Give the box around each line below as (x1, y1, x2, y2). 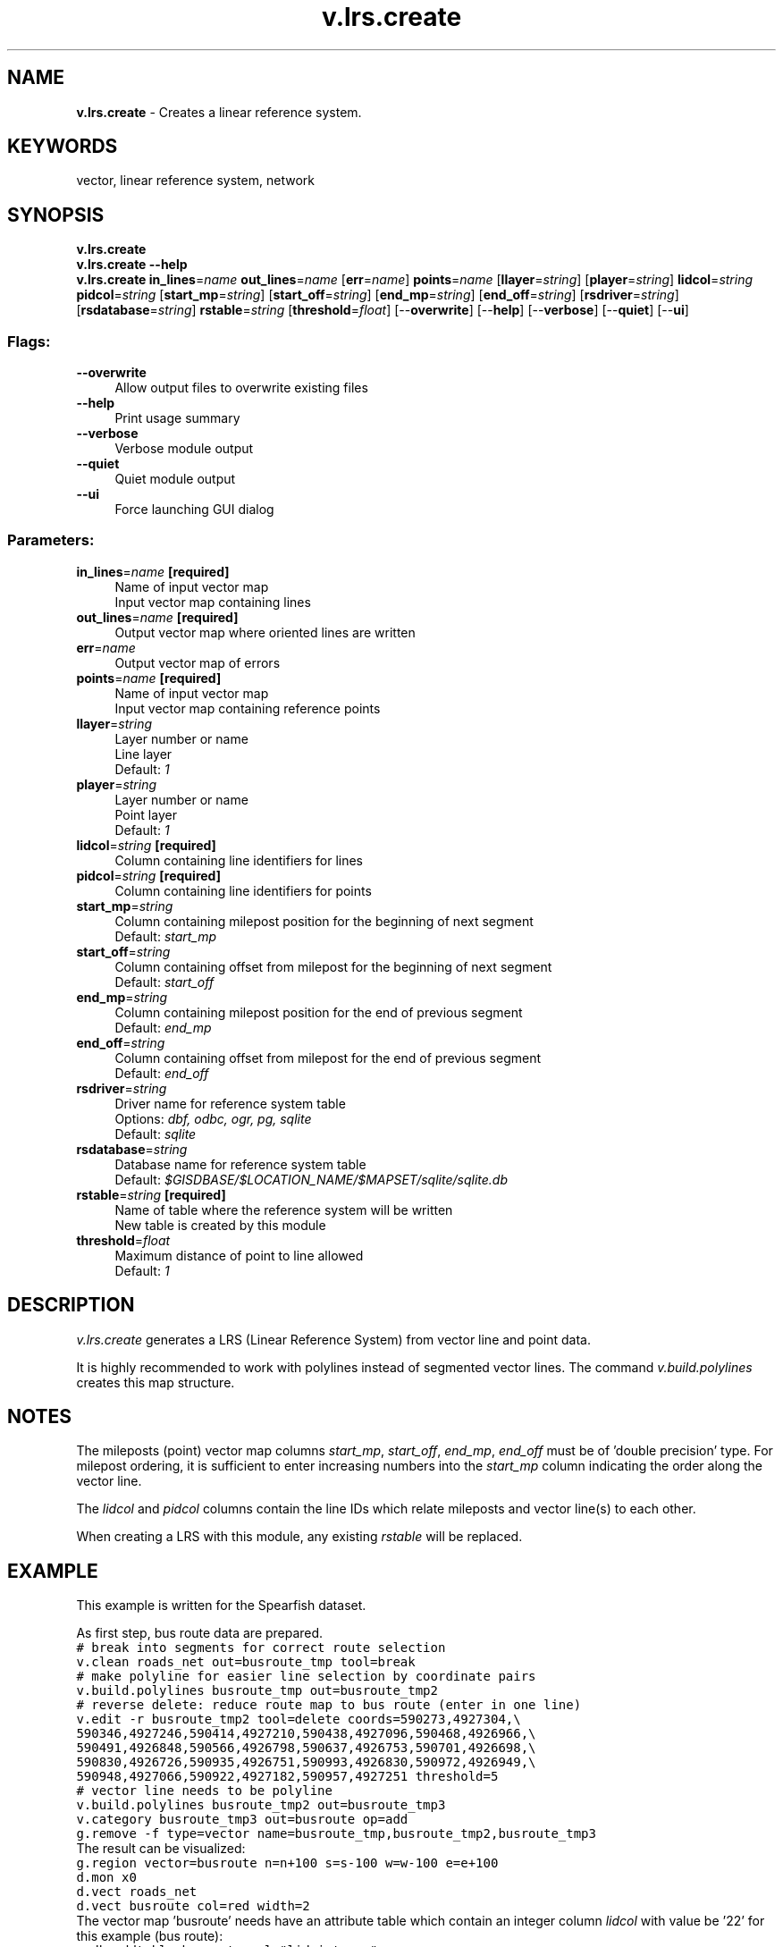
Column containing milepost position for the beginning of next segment (114, 913, 534, 929)
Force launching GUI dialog (114, 501, 274, 518)
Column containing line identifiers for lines (114, 852, 364, 868)
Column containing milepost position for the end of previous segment (114, 1004, 523, 1020)
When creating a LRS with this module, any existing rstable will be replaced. (76, 1529, 523, 1545)
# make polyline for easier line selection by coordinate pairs (76, 1669, 536, 1684)
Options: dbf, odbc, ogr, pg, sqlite (114, 1110, 312, 1126)
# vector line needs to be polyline (76, 1783, 333, 1799)
